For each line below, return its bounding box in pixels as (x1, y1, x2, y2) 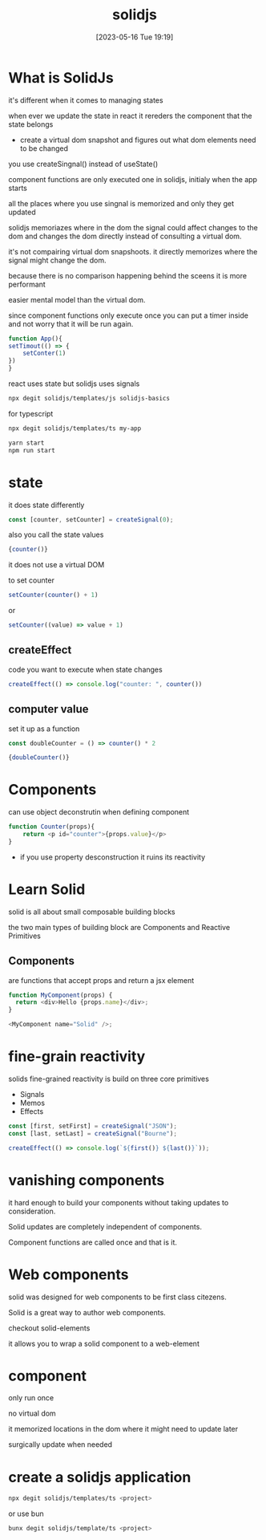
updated (8, 207, 36, 217)
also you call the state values (8, 530, 104, 539)
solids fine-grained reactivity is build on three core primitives (8, 1074, 210, 1083)
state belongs (8, 119, 54, 129)
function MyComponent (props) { (8, 991, 113, 999)
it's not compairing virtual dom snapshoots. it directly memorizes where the (8, 246, 258, 256)
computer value (8, 702, 90, 716)
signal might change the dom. (8, 255, 107, 265)
